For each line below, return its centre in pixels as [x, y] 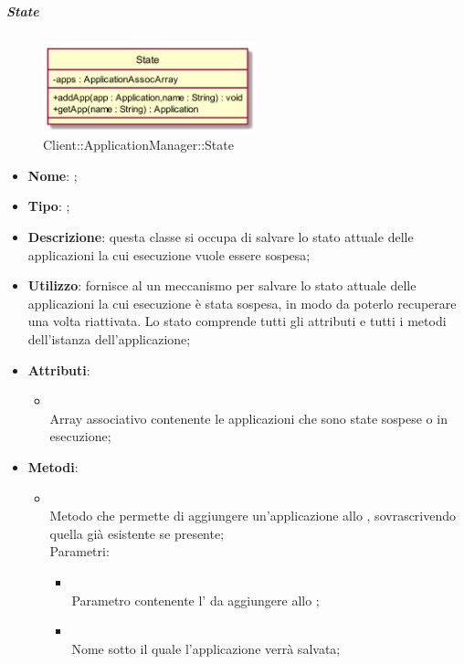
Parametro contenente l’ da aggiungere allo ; [195, 600]
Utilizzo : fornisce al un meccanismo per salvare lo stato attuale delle [222, 285]
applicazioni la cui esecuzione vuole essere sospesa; [169, 254]
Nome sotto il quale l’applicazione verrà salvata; [206, 648]
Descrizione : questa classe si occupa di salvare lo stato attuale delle [221, 237]
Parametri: [79, 551]
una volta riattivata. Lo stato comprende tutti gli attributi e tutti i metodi [237, 321]
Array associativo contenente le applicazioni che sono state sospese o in [248, 418]
